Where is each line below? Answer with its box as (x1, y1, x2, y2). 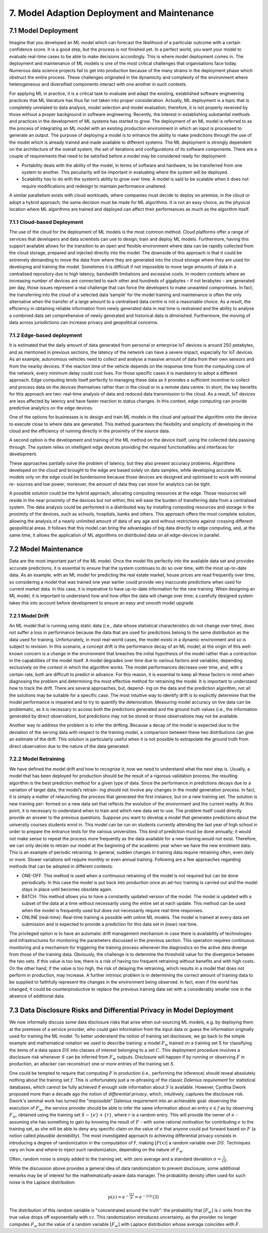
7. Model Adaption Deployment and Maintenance (9, 7, 214, 18)
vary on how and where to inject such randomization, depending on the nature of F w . (9, 1147, 184, 1154)
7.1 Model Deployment (9, 26, 78, 35)
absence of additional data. (9, 993, 66, 999)
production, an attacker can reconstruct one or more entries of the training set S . (9, 1061, 175, 1067)
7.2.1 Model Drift (9, 612, 49, 619)
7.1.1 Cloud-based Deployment (9, 218, 83, 225)
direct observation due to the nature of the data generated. (9, 743, 130, 749)
